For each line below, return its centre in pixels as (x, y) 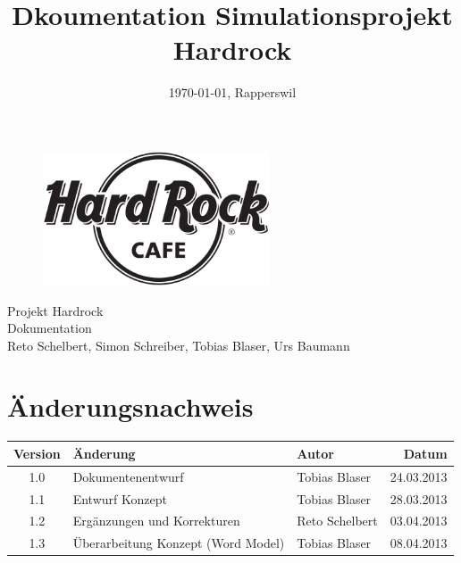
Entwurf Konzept (120, 498)
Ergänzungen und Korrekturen (156, 521)
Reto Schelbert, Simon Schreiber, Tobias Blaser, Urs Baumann (179, 345)
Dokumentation (50, 328)
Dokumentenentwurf (128, 476)
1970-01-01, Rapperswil (232, 92)
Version (37, 453)
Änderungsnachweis (130, 406)
